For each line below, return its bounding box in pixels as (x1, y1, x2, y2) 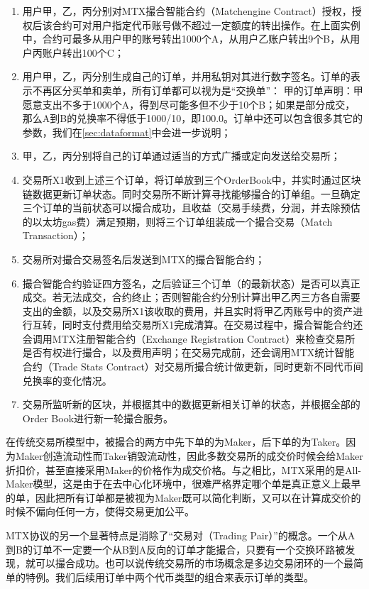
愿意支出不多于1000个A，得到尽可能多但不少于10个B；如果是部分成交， (22, 97, 356, 111)
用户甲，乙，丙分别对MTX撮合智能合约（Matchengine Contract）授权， (22, 4, 352, 18)
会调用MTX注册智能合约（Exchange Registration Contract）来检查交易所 (22, 331, 356, 346)
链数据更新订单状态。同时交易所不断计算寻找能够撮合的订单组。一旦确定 (22, 186, 360, 201)
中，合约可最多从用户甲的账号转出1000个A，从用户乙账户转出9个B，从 (22, 31, 351, 46)
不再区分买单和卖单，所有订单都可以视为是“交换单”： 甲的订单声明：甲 (32, 82, 363, 97)
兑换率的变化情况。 (22, 373, 112, 387)
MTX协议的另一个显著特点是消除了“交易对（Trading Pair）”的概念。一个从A (6, 528, 356, 542)
